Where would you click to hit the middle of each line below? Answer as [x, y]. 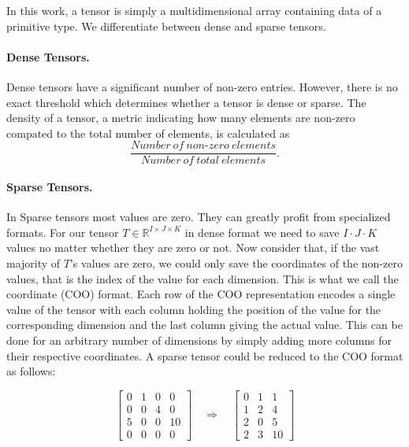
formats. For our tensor [63, 232]
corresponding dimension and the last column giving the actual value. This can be [204, 325]
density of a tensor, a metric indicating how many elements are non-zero [181, 118]
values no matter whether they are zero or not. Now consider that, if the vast [193, 248]
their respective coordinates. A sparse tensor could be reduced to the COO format [205, 355]
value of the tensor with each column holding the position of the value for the [194, 309]
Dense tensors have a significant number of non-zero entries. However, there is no [202, 86]
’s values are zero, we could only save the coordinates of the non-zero [236, 263]
